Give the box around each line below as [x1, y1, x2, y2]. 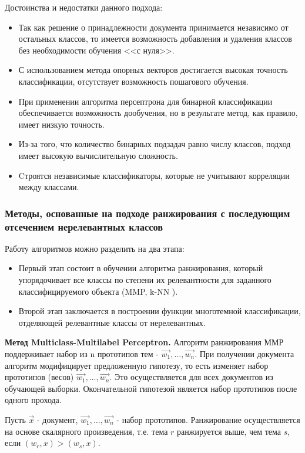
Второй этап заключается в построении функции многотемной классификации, [18, 305, 301, 317]
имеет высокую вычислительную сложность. [18, 149, 178, 161]
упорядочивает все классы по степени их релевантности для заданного [18, 274, 272, 286]
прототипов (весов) [5, 371, 74, 383]
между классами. [18, 181, 79, 193]
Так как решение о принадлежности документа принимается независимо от [18, 21, 289, 33]
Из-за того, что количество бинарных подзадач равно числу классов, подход [18, 138, 291, 150]
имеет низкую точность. [18, 118, 105, 130]
